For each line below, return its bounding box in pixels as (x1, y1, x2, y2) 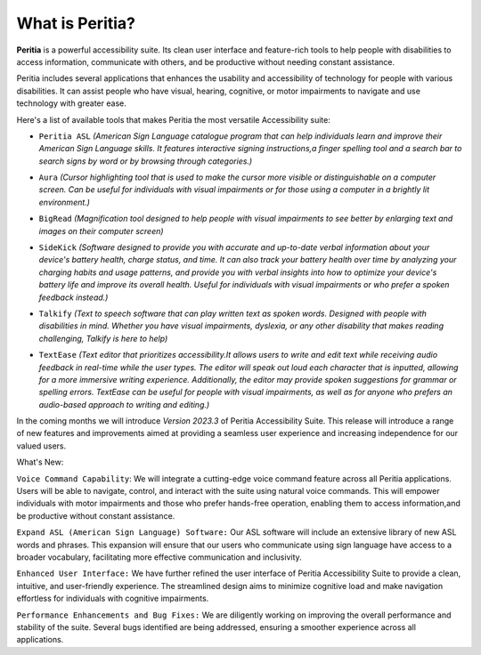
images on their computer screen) (38, 225, 164, 236)
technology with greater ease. (16, 98, 126, 109)
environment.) (38, 197, 91, 207)
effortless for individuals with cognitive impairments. (16, 593, 209, 604)
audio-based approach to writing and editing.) (38, 399, 210, 409)
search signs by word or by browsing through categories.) (38, 156, 253, 166)
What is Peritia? (16, 13, 135, 33)
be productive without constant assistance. (16, 510, 175, 521)
